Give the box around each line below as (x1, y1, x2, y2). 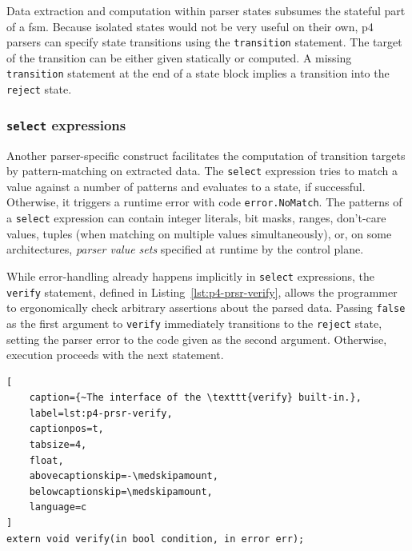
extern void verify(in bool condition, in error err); (6, 533, 305, 545)
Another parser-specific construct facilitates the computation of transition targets (6, 146, 406, 163)
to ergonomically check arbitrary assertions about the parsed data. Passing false (6, 299, 406, 316)
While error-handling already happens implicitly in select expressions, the (6, 267, 375, 284)
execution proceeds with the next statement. (6, 346, 224, 363)
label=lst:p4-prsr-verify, (29, 407, 173, 419)
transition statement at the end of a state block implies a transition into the (6, 65, 390, 82)
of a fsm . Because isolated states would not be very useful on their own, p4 (6, 18, 374, 34)
